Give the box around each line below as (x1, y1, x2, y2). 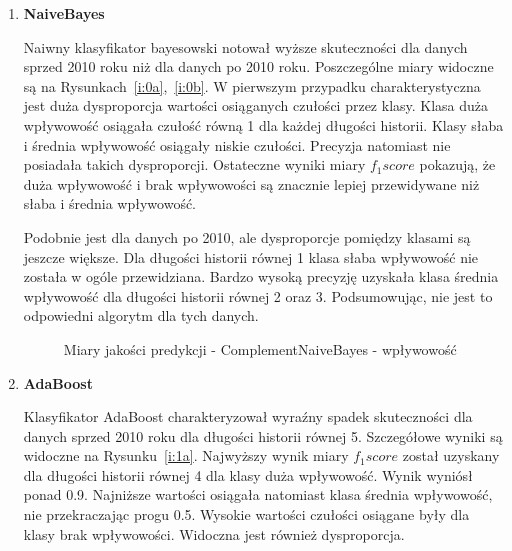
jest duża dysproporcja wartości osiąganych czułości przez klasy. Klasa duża (23, 95, 489, 116)
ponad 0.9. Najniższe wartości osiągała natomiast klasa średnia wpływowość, (23, 484, 493, 505)
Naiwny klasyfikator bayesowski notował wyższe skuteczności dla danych (23, 36, 468, 57)
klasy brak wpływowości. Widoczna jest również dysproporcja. (23, 523, 405, 544)
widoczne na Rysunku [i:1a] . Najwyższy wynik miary (23, 445, 349, 466)
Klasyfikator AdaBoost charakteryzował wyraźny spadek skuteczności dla (23, 406, 473, 427)
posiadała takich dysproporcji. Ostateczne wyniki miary (23, 154, 366, 175)
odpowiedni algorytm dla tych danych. (23, 305, 259, 326)
